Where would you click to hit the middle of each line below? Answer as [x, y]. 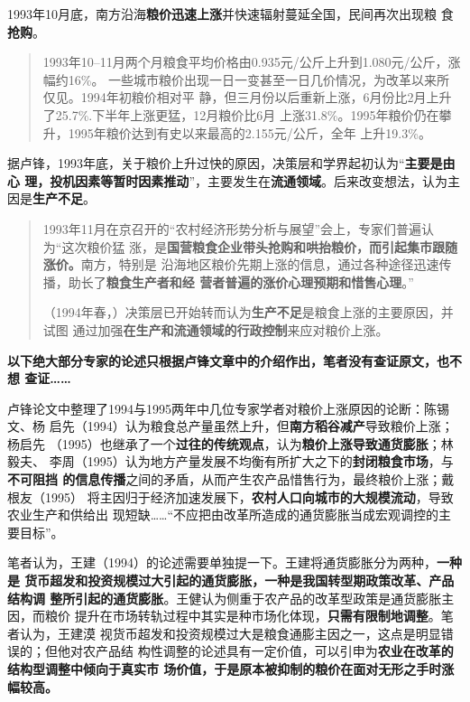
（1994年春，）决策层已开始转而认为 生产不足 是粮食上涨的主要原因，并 [248, 312]
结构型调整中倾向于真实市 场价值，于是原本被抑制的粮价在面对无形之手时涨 [231, 669]
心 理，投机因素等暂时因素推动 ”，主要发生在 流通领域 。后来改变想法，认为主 [234, 180]
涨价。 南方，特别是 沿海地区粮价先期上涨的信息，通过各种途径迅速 [241, 264]
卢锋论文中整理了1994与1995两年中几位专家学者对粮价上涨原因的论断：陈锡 [228, 408]
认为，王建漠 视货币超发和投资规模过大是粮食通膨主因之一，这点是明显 [230, 633]
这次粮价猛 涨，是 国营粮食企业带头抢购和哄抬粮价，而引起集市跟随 [260, 246]
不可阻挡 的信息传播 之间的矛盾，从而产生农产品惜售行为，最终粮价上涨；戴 [231, 479]
